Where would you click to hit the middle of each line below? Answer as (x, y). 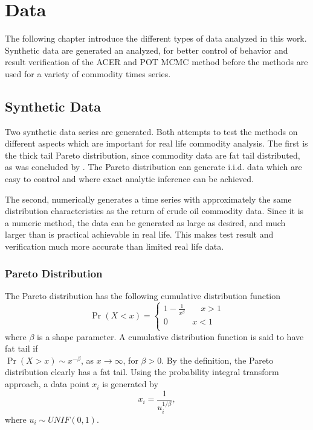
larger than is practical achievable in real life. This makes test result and (139, 234)
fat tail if (21, 348)
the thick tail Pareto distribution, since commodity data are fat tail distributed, (153, 155)
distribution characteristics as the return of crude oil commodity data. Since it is (154, 211)
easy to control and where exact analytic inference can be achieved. (129, 179)
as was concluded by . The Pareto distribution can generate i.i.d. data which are (153, 167)
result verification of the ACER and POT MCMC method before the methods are (156, 62)
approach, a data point (47, 384)
